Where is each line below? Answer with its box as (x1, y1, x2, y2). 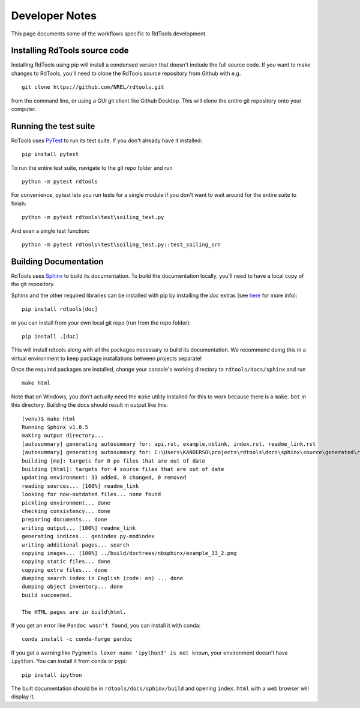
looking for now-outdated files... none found (22, 491, 161, 498)
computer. (11, 106, 37, 113)
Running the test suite (11, 121, 95, 131)
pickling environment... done (22, 499, 111, 506)
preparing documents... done (22, 516, 107, 523)
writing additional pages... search (22, 541, 130, 548)
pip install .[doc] (22, 333, 79, 340)
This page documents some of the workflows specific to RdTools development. (11, 30, 207, 37)
